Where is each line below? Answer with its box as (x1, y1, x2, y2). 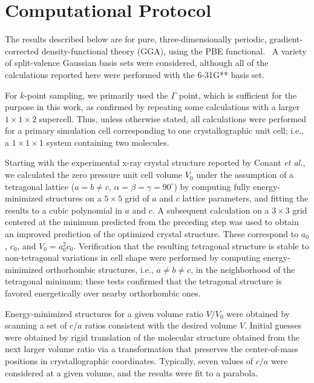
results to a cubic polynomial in (5, 203, 122, 216)
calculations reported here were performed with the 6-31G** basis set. (5, 68, 265, 80)
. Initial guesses (244, 319, 302, 332)
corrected (5, 44, 39, 57)
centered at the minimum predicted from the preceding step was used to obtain (5, 215, 299, 228)
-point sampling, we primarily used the (24, 88, 168, 101)
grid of (125, 192, 149, 205)
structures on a (45, 192, 102, 205)
